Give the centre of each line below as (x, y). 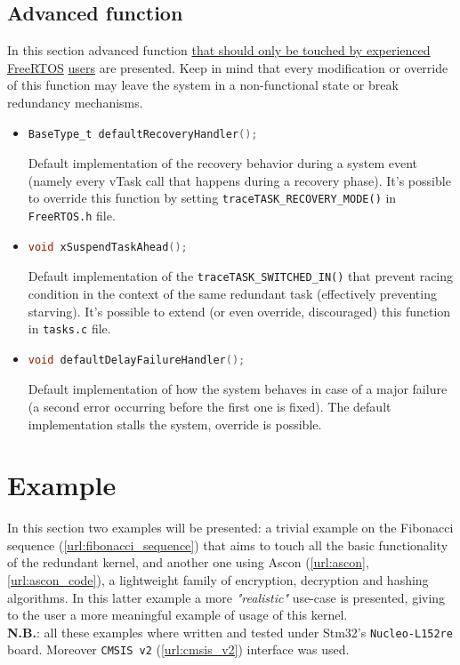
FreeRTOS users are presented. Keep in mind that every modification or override (228, 67)
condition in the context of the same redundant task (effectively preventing (232, 293)
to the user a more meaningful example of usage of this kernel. (178, 615)
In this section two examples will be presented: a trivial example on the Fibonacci (230, 528)
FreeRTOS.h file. (72, 216)
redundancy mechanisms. (75, 102)
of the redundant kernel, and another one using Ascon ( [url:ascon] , (188, 562)
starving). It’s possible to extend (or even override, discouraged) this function (239, 311)
